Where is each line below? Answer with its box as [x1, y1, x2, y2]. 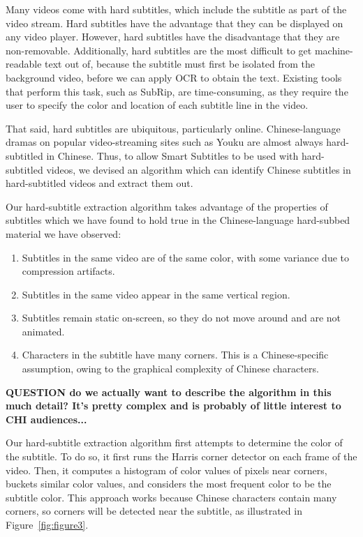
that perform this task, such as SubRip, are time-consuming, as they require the [6, 84, 348, 98]
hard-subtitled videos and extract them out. [6, 176, 193, 190]
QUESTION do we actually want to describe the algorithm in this [6, 384, 332, 399]
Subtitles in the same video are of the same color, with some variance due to [22, 250, 349, 264]
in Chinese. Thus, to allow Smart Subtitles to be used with [46, 148, 299, 162]
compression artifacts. [22, 264, 115, 278]
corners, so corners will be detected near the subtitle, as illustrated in [6, 504, 302, 518]
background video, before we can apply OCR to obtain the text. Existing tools [6, 70, 342, 84]
